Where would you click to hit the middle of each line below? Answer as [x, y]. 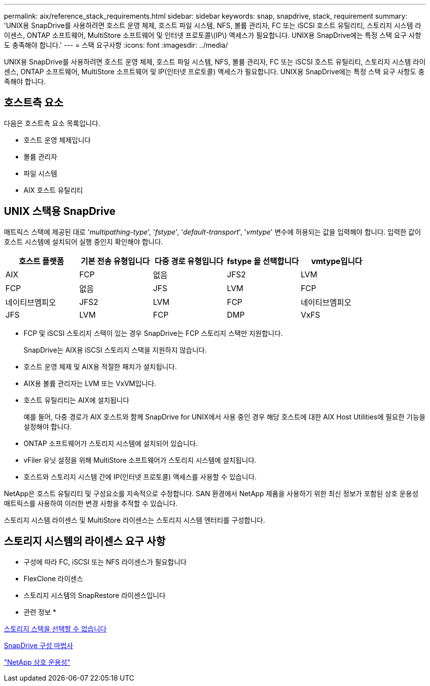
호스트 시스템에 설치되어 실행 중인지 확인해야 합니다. [83, 241]
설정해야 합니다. [48, 426]
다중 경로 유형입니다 [189, 261]
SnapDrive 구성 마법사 [39, 645]
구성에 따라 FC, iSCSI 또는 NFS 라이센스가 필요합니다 [105, 562]
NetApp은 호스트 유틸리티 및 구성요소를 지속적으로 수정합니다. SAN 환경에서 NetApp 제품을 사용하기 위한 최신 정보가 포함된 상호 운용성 [211, 493]
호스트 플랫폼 [41, 261]
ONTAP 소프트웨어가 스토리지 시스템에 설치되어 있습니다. [111, 443]
